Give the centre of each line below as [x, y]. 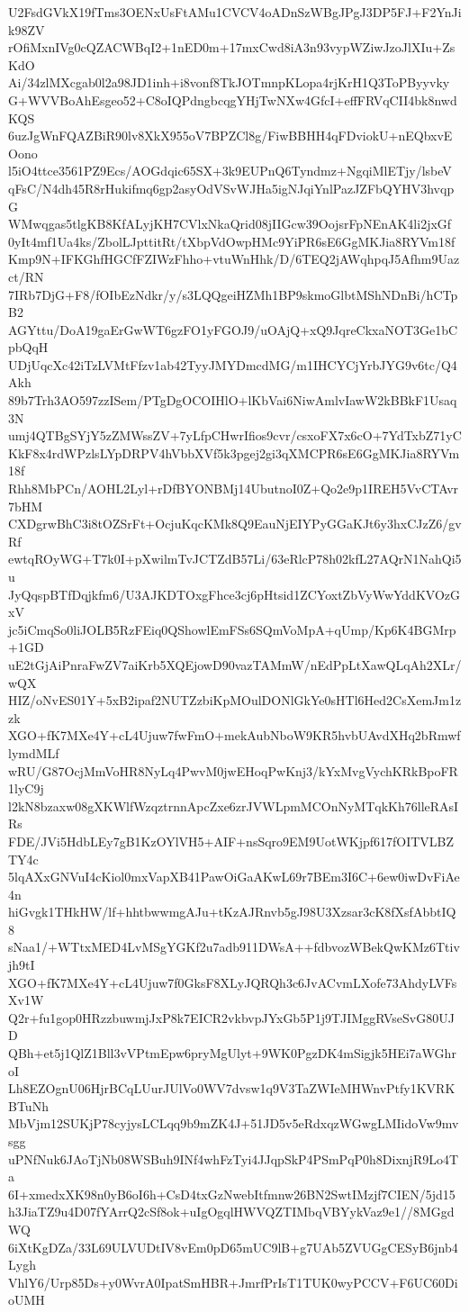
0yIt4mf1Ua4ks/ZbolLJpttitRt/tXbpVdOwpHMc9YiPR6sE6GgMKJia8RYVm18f [232, 241]
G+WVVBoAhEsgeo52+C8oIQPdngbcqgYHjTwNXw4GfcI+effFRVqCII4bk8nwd [233, 100]
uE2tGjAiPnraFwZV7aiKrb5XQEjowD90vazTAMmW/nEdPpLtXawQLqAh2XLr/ [235, 664]
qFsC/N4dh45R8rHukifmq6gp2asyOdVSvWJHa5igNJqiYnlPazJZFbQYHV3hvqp [231, 188]
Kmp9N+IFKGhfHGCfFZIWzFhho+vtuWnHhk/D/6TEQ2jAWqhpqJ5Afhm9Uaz [234, 259]
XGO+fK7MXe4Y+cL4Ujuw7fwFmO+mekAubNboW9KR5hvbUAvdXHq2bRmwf [234, 735]
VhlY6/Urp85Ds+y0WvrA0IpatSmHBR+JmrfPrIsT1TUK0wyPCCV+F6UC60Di [233, 1282]
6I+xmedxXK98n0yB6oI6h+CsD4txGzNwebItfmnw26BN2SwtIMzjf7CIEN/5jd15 [232, 1194]
